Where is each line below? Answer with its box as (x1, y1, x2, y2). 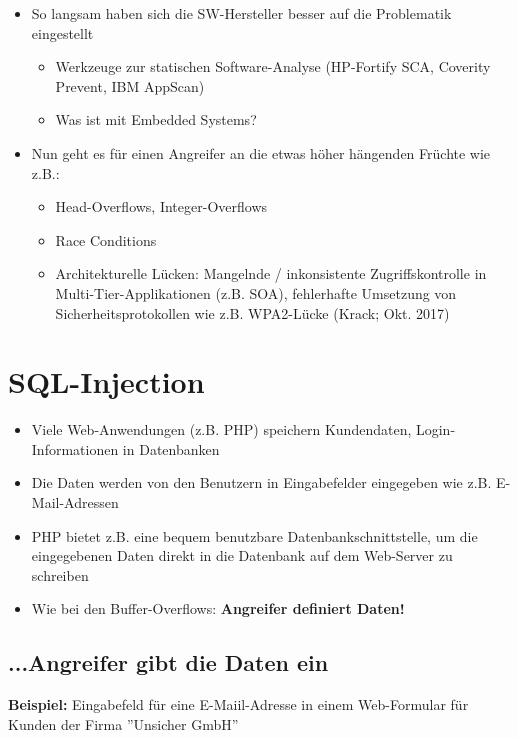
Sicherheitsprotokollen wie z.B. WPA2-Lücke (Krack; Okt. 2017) (55, 302, 450, 323)
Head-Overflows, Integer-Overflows (55, 196, 268, 217)
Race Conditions (55, 229, 157, 250)
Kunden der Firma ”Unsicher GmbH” (8, 713, 239, 734)
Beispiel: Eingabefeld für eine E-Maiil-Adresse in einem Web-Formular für (8, 694, 469, 715)
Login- (415, 419, 456, 440)
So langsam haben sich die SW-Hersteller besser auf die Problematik (31, 3, 452, 23)
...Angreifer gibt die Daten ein (8, 647, 329, 678)
